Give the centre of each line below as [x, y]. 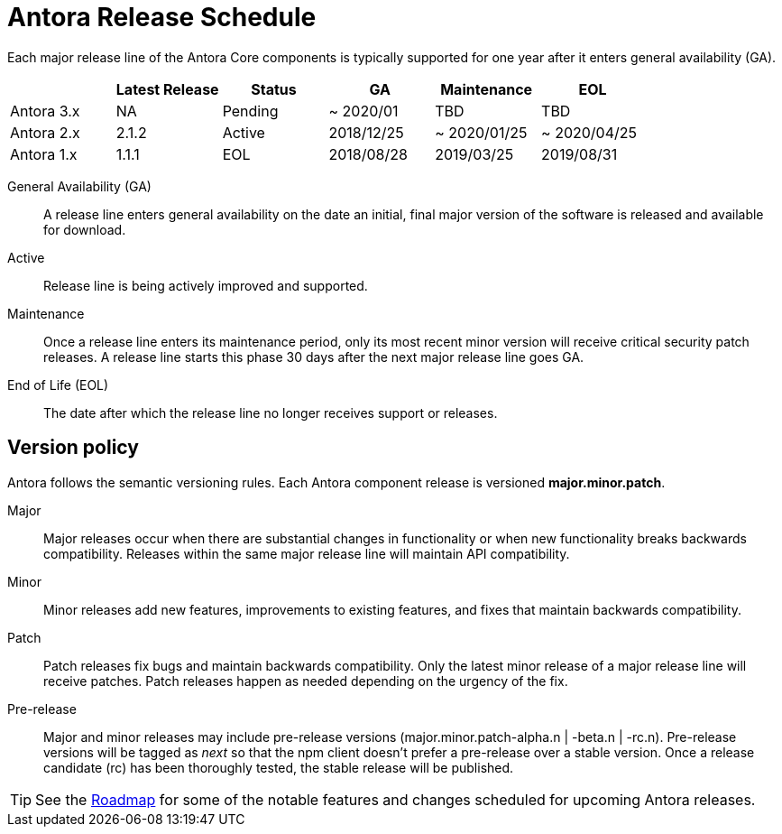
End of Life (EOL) [58, 385]
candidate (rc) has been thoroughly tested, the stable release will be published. [279, 767]
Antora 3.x [45, 111]
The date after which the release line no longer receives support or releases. [271, 412]
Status [274, 89]
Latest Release [167, 89]
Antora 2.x [45, 132]
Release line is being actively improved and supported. [206, 285]
